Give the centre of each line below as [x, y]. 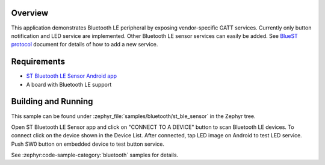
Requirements [38, 62]
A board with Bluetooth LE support [69, 84]
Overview [30, 13]
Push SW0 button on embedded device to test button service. [88, 144]
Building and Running [52, 101]
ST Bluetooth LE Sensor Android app [72, 76]
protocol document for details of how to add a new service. [85, 45]
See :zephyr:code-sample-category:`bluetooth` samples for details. [95, 155]
